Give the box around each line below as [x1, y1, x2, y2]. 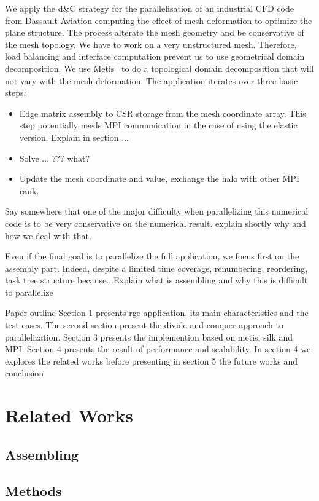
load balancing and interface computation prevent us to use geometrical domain [5, 50, 305, 63]
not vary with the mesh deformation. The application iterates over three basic [5, 74, 298, 87]
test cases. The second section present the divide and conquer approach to [5, 318, 283, 331]
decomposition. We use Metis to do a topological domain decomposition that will [5, 61, 314, 74]
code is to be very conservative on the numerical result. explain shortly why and [5, 216, 306, 229]
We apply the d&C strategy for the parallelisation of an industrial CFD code [5, 2, 294, 14]
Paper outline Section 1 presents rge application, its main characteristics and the [5, 306, 309, 319]
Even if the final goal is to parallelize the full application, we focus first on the [5, 250, 299, 262]
